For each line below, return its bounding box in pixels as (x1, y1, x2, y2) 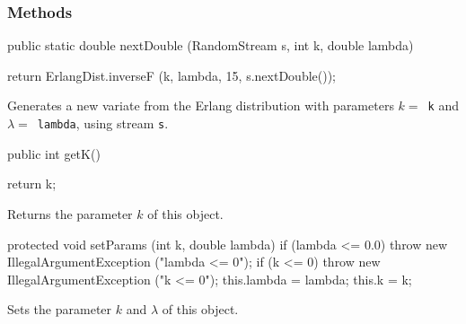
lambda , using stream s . (37, 114, 169, 133)
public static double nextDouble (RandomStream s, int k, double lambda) (7, 36, 414, 55)
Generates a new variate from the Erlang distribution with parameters (7, 96, 394, 115)
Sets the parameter (7, 300, 112, 319)
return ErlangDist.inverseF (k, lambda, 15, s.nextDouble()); (7, 66, 337, 84)
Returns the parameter (7, 204, 133, 223)
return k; (7, 174, 57, 193)
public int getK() (7, 144, 101, 162)
